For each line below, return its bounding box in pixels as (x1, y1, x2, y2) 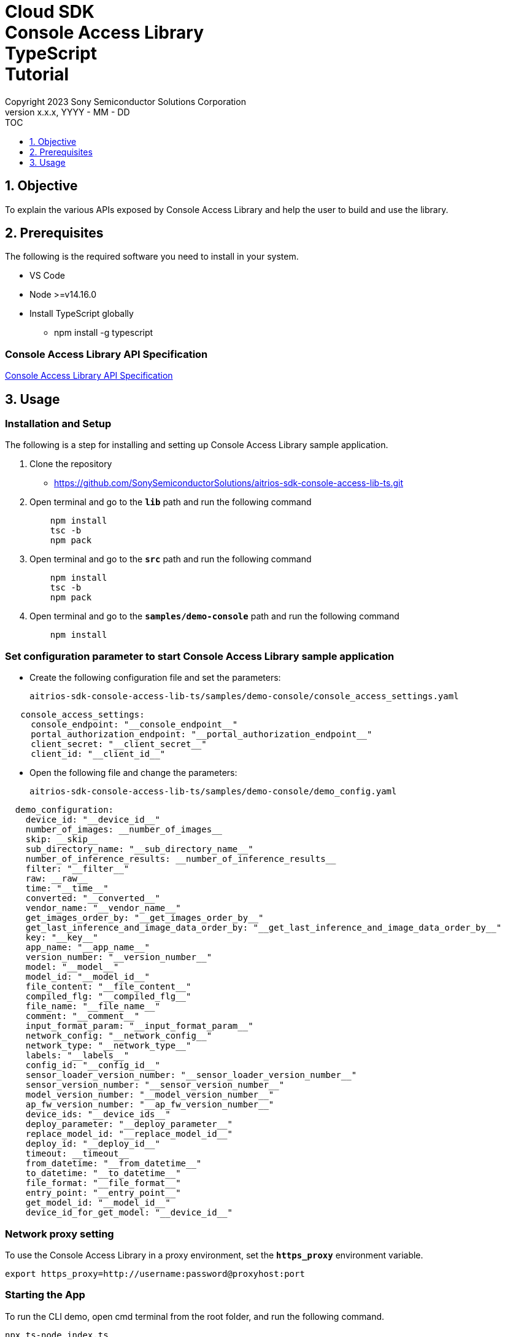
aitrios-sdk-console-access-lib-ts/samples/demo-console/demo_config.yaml (29, 786, 397, 797)
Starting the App (5, 1289, 85, 1301)
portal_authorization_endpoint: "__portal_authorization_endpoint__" (31, 729, 372, 740)
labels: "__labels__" (25, 1050, 129, 1061)
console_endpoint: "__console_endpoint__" (31, 719, 238, 730)
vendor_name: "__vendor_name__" (25, 903, 181, 913)
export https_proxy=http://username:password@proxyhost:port (5, 1268, 305, 1279)
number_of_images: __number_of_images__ (25, 824, 223, 835)
